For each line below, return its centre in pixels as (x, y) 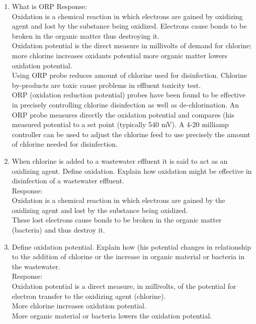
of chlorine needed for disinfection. (65, 144)
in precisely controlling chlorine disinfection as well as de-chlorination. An (125, 104)
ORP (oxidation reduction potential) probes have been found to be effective (129, 95)
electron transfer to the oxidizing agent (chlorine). (89, 296)
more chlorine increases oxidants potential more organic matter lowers (120, 55)
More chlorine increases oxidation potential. (79, 306)
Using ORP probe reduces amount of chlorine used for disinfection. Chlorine (130, 75)
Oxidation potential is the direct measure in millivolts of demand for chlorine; (132, 45)
